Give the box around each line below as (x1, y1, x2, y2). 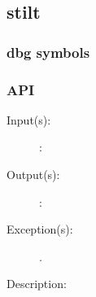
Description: (7, 275, 67, 292)
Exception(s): (7, 221, 73, 238)
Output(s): (7, 166, 60, 183)
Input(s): (7, 111, 51, 128)
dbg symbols (7, 41, 90, 62)
